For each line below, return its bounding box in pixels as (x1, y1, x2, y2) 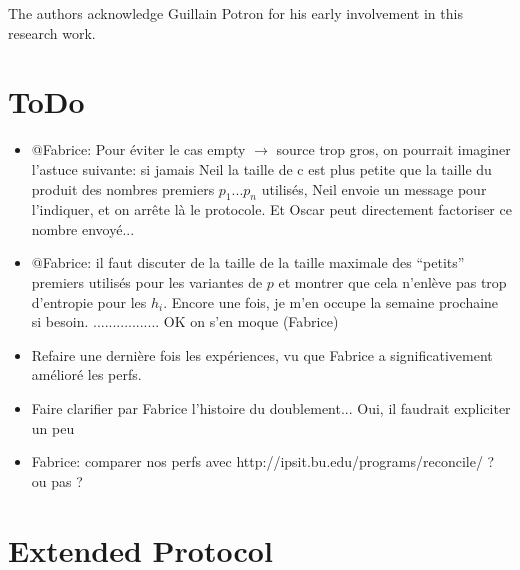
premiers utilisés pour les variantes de (31, 272, 263, 293)
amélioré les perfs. (31, 364, 142, 385)
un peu (31, 417, 75, 438)
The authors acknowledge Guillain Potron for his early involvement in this (8, 3, 463, 23)
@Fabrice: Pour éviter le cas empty (31, 139, 246, 160)
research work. (8, 22, 96, 43)
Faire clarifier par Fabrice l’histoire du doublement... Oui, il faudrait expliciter (31, 398, 511, 419)
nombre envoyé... (31, 218, 135, 239)
